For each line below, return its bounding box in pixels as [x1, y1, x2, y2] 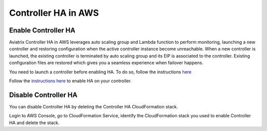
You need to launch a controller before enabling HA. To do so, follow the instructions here [9, 69, 192, 75]
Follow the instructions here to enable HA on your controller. [9, 78, 132, 84]
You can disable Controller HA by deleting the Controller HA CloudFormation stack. [9, 103, 178, 109]
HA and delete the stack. [9, 120, 60, 126]
